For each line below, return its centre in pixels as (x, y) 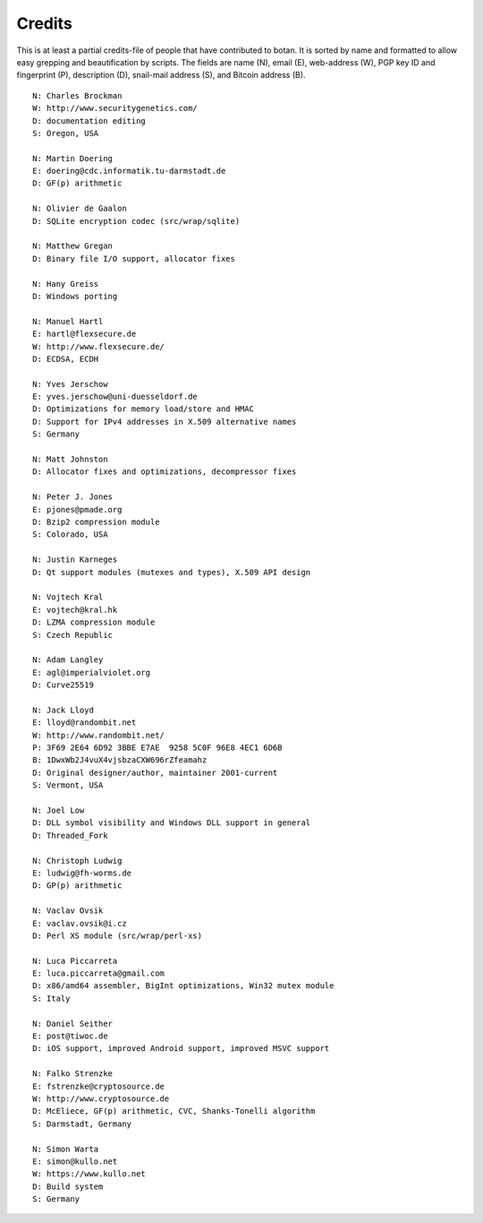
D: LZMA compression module (94, 622)
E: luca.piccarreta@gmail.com (99, 973)
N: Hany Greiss (66, 284)
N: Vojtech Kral (68, 597)
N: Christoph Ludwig (77, 861)
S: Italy (51, 998)
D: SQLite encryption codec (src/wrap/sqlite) (136, 221)
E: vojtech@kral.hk (75, 610)
